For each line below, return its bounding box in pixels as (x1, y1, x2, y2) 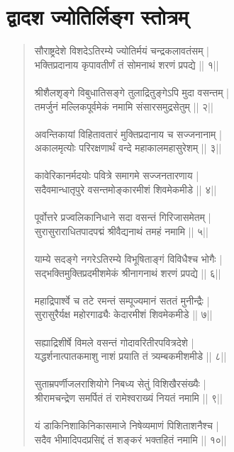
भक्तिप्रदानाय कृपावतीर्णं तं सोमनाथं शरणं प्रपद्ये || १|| (34, 57, 219, 72)
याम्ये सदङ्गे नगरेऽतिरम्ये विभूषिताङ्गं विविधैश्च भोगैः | (34, 252, 223, 266)
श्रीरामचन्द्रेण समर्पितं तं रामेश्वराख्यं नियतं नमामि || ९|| (34, 390, 223, 405)
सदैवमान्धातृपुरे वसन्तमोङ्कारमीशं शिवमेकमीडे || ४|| (34, 182, 217, 197)
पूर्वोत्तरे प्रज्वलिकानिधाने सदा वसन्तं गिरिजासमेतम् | (34, 210, 211, 225)
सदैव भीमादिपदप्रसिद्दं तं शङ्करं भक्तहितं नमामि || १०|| (34, 431, 227, 446)
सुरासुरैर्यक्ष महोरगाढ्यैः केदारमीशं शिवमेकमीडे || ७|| (34, 307, 213, 322)
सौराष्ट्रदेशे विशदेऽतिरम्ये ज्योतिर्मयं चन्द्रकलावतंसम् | (34, 43, 209, 58)
